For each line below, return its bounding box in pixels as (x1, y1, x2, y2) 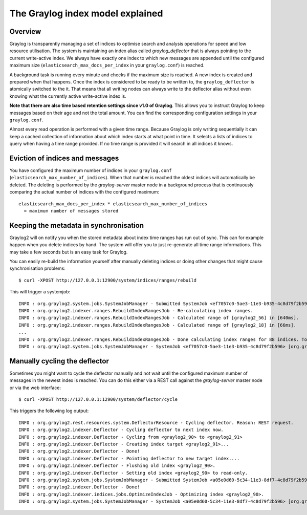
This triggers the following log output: (9, 407, 89, 414)
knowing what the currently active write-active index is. (9, 93, 126, 99)
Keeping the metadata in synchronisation (9, 221, 144, 230)
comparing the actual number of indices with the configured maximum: (9, 189, 160, 195)
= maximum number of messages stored (24, 208, 119, 213)
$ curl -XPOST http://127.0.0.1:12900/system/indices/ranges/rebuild (18, 277, 197, 283)
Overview (9, 27, 41, 36)
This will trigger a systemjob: (9, 289, 71, 295)
